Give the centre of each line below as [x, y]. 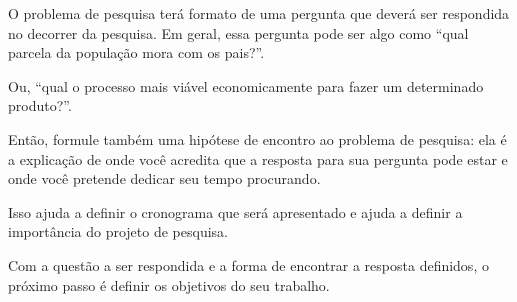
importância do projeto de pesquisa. [118, 231]
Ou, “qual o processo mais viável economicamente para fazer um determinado [246, 85]
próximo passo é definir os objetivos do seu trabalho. [169, 284]
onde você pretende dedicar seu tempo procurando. [164, 178]
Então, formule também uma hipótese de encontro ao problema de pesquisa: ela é [257, 138]
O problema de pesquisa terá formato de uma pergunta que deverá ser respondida [259, 13]
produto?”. [40, 105]
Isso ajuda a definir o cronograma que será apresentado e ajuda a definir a [235, 211]
